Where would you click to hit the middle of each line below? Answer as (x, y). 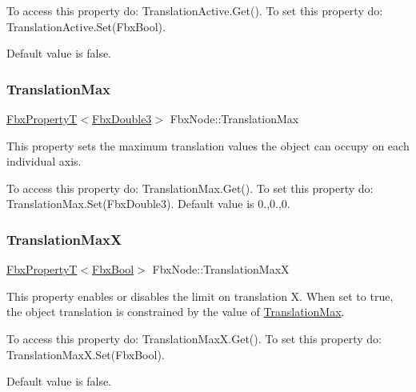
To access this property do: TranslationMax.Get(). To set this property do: (190, 188)
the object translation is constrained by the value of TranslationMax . (176, 312)
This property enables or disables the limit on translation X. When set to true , (200, 296)
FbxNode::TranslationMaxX (221, 269)
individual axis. (44, 161)
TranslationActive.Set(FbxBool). (86, 26)
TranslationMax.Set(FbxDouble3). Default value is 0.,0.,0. (148, 204)
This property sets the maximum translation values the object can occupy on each (208, 145)
